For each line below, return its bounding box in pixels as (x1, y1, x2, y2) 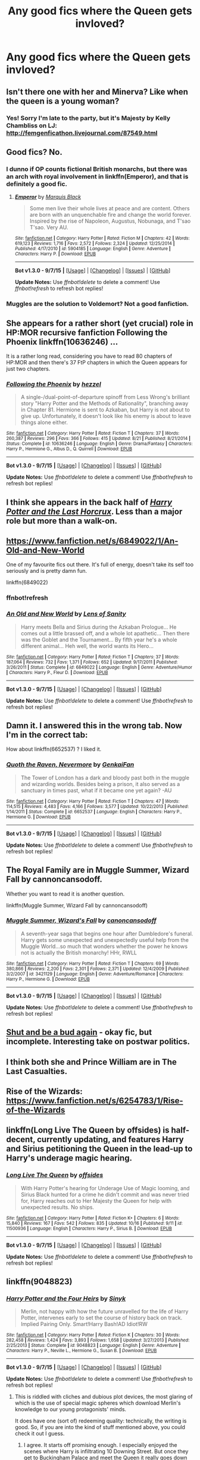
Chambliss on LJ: (6, 121, 58, 129)
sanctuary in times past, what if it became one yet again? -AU (20, 787, 172, 794)
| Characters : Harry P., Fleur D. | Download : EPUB (6, 669, 108, 675)
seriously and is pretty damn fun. (6, 567, 87, 575)
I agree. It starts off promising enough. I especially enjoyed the (23, 1442, 177, 1449)
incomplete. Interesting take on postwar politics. (6, 1037, 190, 1047)
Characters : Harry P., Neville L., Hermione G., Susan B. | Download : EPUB (6, 1347, 157, 1354)
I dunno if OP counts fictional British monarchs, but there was (6, 165, 187, 173)
